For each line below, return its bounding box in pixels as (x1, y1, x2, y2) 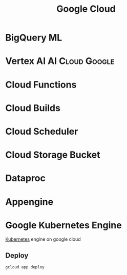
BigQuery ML (5, 32, 62, 44)
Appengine (5, 196, 54, 207)
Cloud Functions (5, 79, 77, 90)
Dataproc (5, 173, 46, 184)
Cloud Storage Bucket (5, 149, 100, 161)
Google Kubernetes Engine (5, 219, 122, 231)
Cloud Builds (5, 102, 60, 114)
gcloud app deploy (5, 265, 45, 270)
